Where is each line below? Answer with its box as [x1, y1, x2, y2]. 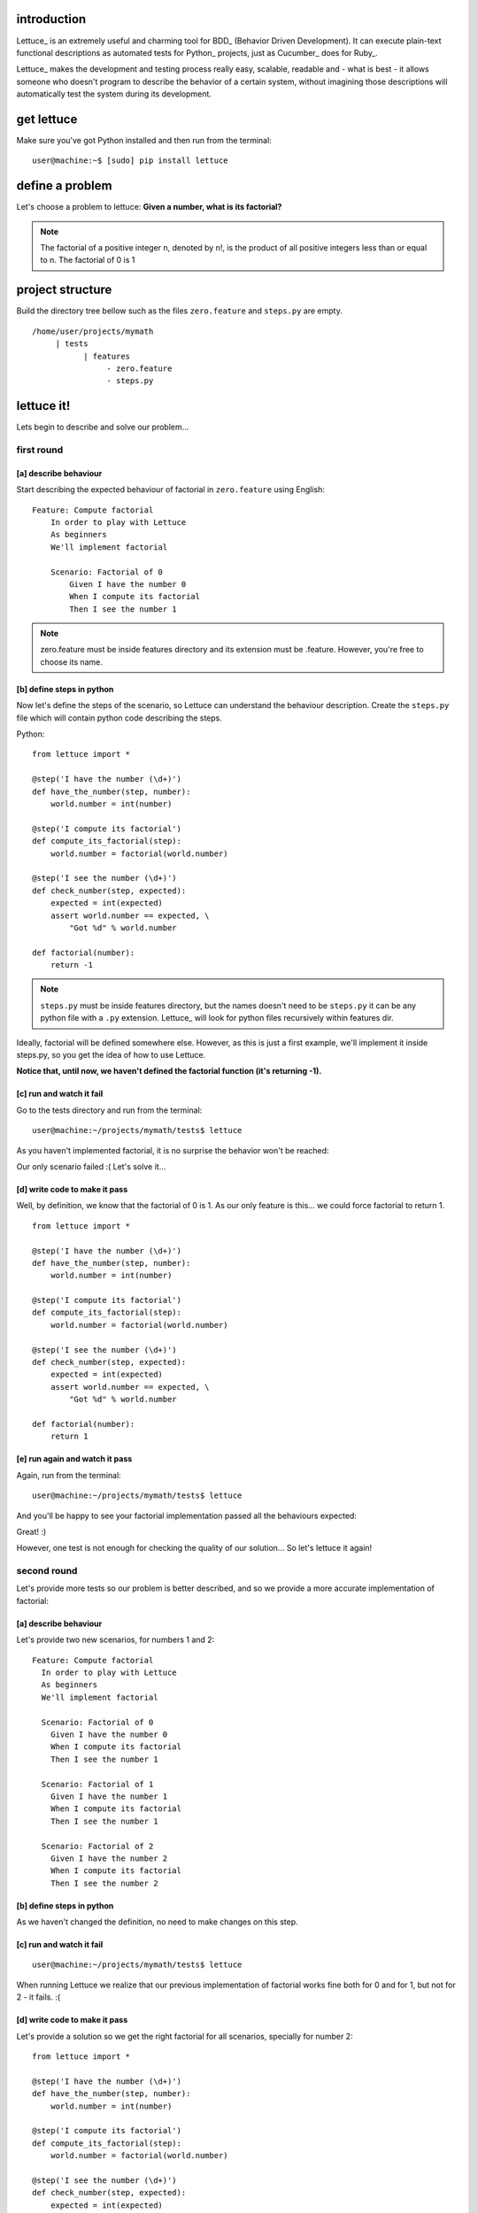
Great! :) [16, 1526, 47, 1537]
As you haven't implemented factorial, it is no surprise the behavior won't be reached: [16, 1145, 329, 1155]
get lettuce [16, 112, 78, 127]
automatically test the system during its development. [16, 89, 212, 99]
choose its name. [40, 656, 104, 667]
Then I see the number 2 [50, 1878, 158, 1888]
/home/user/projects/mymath [32, 326, 154, 336]
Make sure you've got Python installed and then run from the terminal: [16, 135, 272, 145]
